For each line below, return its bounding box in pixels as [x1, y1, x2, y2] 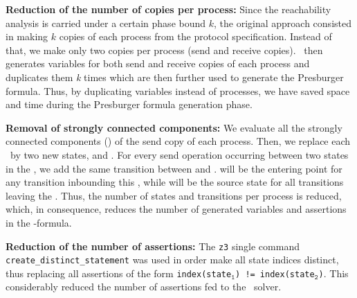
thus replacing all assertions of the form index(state [6, 265, 232, 280]
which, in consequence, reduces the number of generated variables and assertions [6, 202, 347, 216]
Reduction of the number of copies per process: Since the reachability [6, 2, 331, 16]
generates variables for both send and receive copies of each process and [6, 56, 310, 71]
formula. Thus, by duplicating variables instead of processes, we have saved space [6, 83, 350, 98]
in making [6, 29, 48, 44]
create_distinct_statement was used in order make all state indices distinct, [6, 252, 339, 267]
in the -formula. [6, 215, 72, 229]
